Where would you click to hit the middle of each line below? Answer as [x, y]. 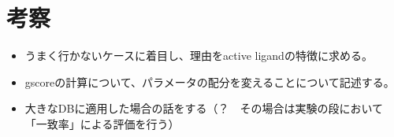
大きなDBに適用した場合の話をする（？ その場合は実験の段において [204, 108]
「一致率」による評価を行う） [102, 123]
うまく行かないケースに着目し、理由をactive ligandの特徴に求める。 [199, 56]
